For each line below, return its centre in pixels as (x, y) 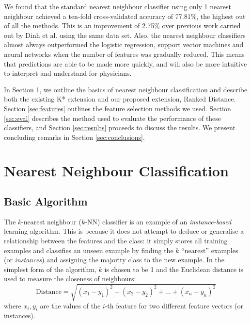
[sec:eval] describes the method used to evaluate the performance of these (113, 118)
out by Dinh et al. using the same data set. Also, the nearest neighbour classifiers (125, 35)
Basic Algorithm (46, 201)
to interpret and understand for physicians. (68, 73)
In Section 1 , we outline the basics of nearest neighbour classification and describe (126, 89)
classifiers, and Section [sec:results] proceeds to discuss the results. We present (120, 128)
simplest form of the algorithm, (50, 269)
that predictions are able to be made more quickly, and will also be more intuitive (125, 63)
